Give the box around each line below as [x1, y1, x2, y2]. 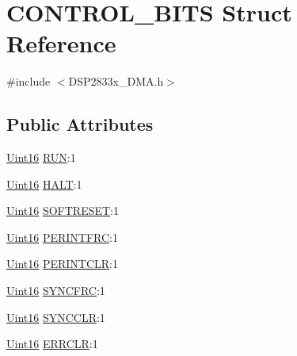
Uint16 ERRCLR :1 [6, 335, 98, 352]
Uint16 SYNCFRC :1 [6, 282, 105, 299]
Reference [6, 27, 116, 59]
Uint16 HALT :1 [6, 175, 82, 192]
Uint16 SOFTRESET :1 [6, 202, 120, 219]
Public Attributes [6, 112, 154, 136]
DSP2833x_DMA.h [68, 73, 164, 90]
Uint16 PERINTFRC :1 [6, 228, 119, 245]
